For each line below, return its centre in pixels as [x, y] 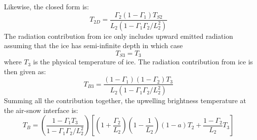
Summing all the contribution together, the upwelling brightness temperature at [125, 100]
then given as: [25, 71]
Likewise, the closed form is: [46, 6]
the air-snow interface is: [41, 110]
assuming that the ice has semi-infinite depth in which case [93, 45]
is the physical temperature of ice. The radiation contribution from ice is [143, 62]
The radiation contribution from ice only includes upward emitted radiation [119, 36]
